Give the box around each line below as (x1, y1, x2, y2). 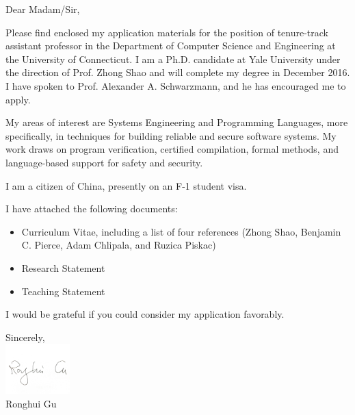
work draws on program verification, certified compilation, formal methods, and (5, 142, 339, 156)
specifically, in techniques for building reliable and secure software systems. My (5, 128, 337, 142)
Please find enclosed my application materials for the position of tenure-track (5, 25, 328, 39)
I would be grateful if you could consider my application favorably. (5, 307, 285, 321)
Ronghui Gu (5, 396, 57, 410)
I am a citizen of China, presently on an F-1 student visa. (5, 178, 247, 192)
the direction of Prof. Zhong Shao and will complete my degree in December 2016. (5, 65, 350, 79)
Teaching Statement (21, 284, 105, 298)
